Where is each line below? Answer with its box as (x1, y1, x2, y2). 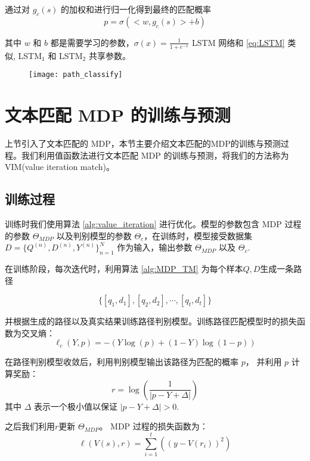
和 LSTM (48, 49, 83, 61)
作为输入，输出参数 (117, 241, 193, 253)
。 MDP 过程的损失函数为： (99, 420, 208, 432)
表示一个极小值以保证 (34, 400, 118, 412)
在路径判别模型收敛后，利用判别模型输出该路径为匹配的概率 (5, 355, 238, 368)
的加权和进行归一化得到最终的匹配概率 (61, 3, 212, 15)
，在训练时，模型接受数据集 (144, 229, 253, 242)
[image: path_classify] (29, 70, 123, 79)
